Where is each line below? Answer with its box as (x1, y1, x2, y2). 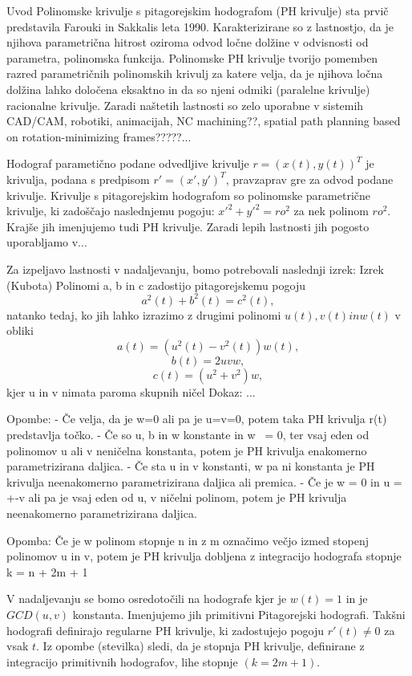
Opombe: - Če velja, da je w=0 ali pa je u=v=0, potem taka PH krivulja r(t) (6, 410, 387, 427)
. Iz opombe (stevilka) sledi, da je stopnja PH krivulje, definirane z (36, 637, 365, 654)
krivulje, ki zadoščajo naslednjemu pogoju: (6, 202, 215, 219)
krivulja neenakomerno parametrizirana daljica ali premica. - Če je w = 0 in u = (6, 473, 402, 490)
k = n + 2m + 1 (6, 563, 88, 580)
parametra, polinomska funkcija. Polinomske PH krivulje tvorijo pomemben (6, 49, 378, 66)
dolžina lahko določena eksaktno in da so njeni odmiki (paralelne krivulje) (6, 80, 370, 97)
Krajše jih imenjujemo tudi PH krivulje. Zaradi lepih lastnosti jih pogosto (6, 218, 370, 234)
